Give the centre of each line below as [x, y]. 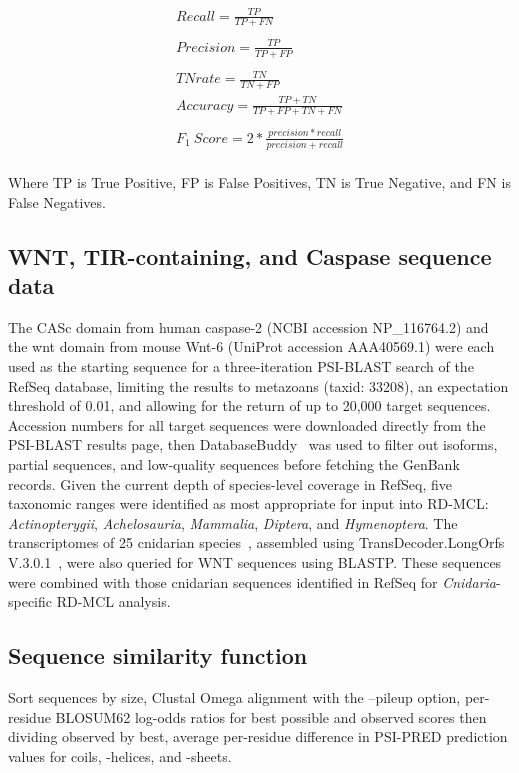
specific [30, 601]
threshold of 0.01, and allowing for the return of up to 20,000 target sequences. [249, 405]
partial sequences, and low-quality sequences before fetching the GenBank [234, 464]
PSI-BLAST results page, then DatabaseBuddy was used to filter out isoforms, [253, 444]
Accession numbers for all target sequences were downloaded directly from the [247, 424]
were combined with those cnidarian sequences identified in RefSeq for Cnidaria [252, 581]
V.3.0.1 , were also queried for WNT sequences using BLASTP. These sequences [255, 561]
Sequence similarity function [158, 655]
